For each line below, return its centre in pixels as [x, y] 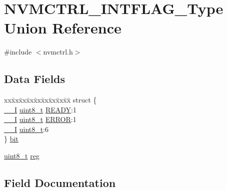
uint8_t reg [22, 156]
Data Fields [35, 79]
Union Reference [63, 28]
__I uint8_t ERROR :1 [40, 119]
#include [18, 52]
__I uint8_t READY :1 [40, 109]
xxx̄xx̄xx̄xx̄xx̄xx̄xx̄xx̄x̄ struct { [50, 100]
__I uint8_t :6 [26, 129]
